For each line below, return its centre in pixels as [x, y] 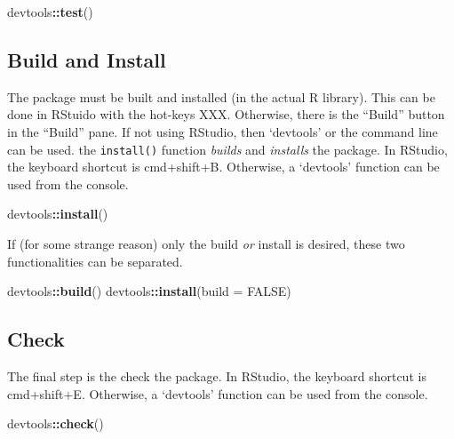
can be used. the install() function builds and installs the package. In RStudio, [227, 149]
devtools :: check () [56, 423]
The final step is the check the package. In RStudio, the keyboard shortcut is [217, 376]
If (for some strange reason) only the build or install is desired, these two [206, 244]
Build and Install [87, 59]
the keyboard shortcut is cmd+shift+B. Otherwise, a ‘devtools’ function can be [223, 167]
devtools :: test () [50, 12]
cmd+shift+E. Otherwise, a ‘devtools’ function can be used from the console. [218, 393]
